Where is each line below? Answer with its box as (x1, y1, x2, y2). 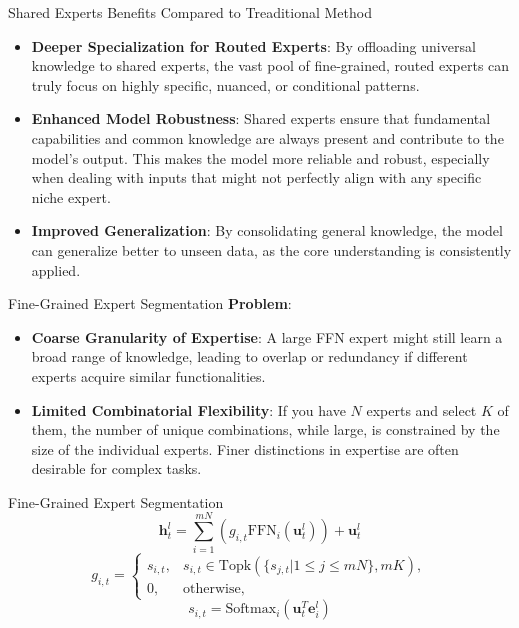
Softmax (225, 602, 277, 617)
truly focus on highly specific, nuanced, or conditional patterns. (31, 74, 420, 95)
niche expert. (31, 186, 111, 207)
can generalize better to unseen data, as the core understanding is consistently (31, 239, 512, 260)
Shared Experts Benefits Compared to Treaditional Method (8, 2, 372, 22)
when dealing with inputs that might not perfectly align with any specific (31, 167, 482, 188)
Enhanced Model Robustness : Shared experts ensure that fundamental (31, 108, 491, 129)
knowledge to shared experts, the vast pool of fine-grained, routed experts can (31, 55, 510, 76)
